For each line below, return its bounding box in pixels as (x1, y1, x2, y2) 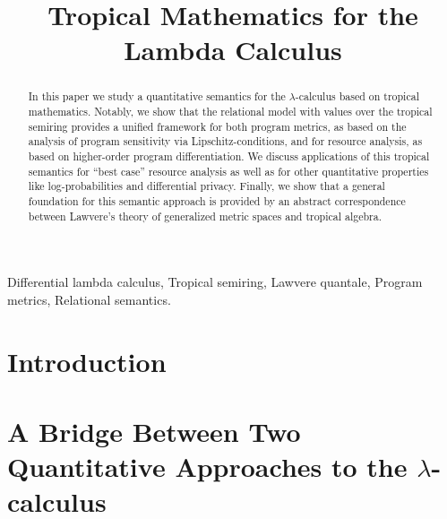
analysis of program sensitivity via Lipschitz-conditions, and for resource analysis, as (28, 134, 423, 149)
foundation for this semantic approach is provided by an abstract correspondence (28, 193, 406, 208)
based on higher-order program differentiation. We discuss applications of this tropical (28, 148, 430, 163)
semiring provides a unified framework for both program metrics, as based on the (28, 118, 407, 134)
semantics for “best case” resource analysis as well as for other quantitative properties (28, 163, 429, 178)
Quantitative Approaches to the (7, 448, 408, 485)
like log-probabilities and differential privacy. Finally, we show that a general (28, 178, 385, 194)
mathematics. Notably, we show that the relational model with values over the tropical (28, 104, 433, 119)
